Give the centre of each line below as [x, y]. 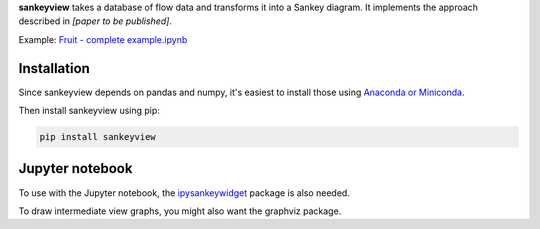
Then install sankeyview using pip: [89, 111]
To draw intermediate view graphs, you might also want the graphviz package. [180, 211]
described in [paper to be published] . [95, 21]
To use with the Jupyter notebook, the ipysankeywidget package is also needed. [184, 192]
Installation [54, 68]
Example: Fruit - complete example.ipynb [103, 39]
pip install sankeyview [98, 137]
